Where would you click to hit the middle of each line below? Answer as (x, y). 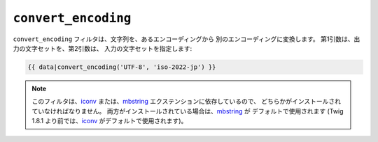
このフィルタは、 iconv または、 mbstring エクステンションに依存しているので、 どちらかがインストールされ (187, 102)
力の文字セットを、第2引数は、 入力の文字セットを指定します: (103, 48)
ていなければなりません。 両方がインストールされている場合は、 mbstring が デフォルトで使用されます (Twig (188, 111)
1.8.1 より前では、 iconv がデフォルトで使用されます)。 (110, 121)
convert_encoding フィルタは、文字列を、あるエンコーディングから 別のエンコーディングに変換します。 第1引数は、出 (187, 39)
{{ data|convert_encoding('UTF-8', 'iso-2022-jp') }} (122, 67)
